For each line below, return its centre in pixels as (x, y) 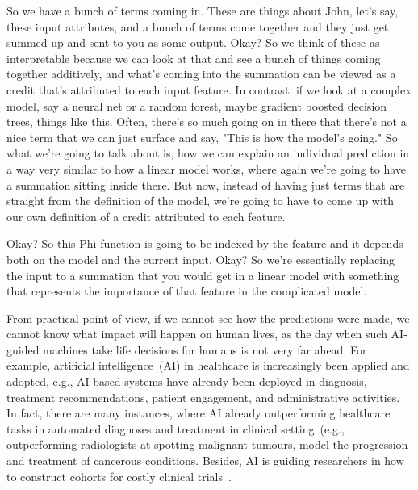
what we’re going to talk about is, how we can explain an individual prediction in (208, 153)
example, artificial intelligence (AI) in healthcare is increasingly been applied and (208, 365)
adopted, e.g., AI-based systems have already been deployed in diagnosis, (187, 381)
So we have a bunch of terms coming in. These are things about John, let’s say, (203, 10)
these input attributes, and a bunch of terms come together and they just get (198, 26)
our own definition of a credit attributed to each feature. (146, 216)
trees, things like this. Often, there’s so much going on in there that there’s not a (207, 121)
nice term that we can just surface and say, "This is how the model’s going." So (202, 137)
